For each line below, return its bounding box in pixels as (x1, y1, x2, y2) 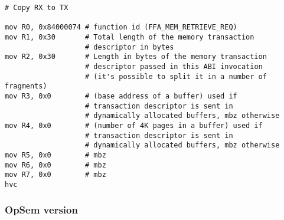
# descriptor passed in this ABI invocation (85, 62, 263, 71)
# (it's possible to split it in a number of (85, 72, 267, 81)
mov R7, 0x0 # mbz (5, 170, 106, 179)
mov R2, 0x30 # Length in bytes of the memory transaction (5, 52, 267, 61)
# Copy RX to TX (5, 4, 68, 12)
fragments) (5, 82, 47, 91)
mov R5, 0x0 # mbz (5, 150, 106, 159)
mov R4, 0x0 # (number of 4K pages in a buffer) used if (5, 121, 263, 130)
